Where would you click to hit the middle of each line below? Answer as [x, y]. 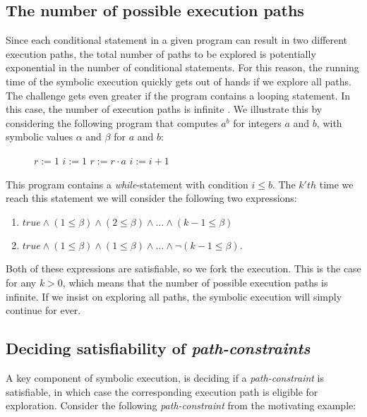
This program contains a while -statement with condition [127, 184]
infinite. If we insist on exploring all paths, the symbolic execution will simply [174, 296]
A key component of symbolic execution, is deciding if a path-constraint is [165, 377]
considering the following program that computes [112, 122]
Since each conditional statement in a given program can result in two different [177, 40]
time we [336, 184]
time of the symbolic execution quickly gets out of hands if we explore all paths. [179, 81]
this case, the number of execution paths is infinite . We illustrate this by [164, 109]
